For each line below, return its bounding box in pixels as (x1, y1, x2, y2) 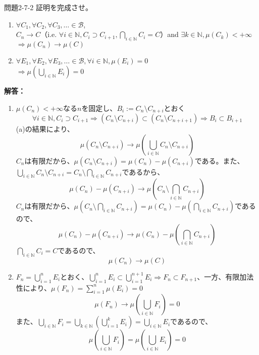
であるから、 (122, 166, 165, 177)
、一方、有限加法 (197, 271, 254, 282)
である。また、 (194, 155, 244, 166)
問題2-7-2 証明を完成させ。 (4, 2, 92, 12)
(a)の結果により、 (16, 124, 74, 134)
